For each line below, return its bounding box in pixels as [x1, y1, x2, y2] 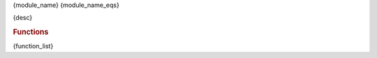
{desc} [13, 14, 33, 22]
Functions [13, 28, 49, 37]
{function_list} [13, 42, 54, 50]
